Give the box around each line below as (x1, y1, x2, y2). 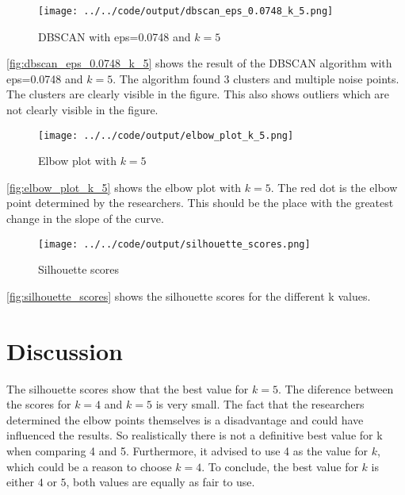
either (6, 474, 35, 490)
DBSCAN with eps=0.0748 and (38, 28, 191, 44)
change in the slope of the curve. (6, 210, 164, 227)
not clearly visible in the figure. (6, 102, 159, 118)
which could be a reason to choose (6, 458, 172, 474)
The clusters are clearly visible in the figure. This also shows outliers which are (6, 86, 390, 102)
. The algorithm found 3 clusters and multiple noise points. (113, 70, 399, 86)
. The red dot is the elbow (270, 178, 398, 195)
